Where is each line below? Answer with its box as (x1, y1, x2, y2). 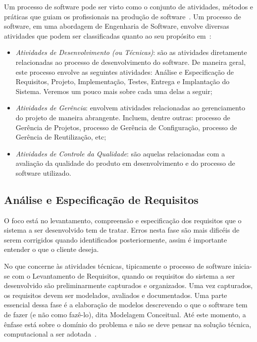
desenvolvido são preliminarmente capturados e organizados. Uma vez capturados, (4, 280, 253, 291)
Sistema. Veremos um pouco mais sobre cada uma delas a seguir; (15, 86, 212, 96)
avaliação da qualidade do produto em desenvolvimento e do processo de (15, 158, 235, 168)
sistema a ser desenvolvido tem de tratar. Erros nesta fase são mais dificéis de (4, 225, 240, 235)
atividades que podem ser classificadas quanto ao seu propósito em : (4, 30, 211, 41)
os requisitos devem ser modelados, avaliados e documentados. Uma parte (4, 290, 227, 300)
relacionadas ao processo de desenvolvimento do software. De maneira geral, (15, 56, 246, 67)
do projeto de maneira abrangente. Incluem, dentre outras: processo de (15, 112, 230, 122)
